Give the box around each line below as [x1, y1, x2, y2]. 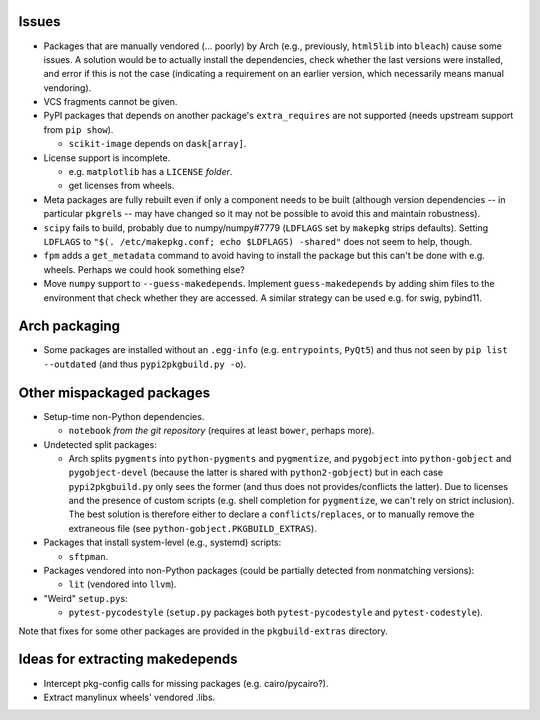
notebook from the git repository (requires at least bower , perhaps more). [68, 425, 375, 437]
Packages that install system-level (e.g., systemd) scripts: [43, 536, 282, 549]
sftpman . [68, 550, 109, 562]
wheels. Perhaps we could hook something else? [43, 263, 245, 275]
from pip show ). [43, 123, 114, 135]
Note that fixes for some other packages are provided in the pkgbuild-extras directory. [18, 625, 389, 637]
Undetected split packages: [43, 438, 157, 450]
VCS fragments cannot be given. [43, 96, 178, 108]
